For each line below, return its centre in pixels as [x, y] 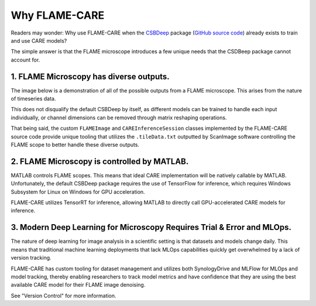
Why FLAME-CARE [58, 15]
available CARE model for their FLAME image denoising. [78, 285]
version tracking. [31, 258]
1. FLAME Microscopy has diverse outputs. [90, 76]
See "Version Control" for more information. [63, 295]
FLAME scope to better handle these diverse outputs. [75, 145]
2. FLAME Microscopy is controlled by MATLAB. [100, 161]
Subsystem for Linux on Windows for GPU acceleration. [78, 192]
